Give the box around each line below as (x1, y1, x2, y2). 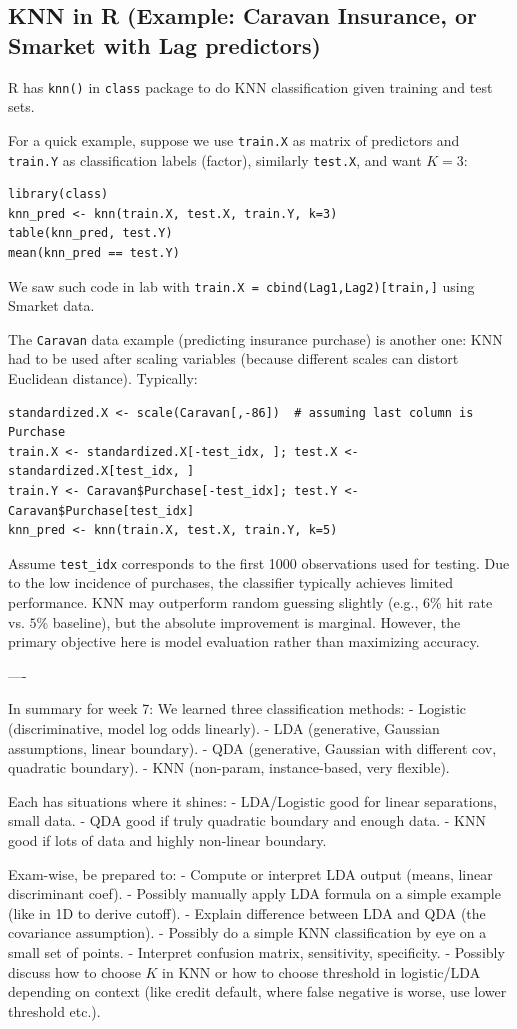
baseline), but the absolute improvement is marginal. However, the (52, 611, 461, 632)
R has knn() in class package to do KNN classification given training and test (8, 76, 493, 97)
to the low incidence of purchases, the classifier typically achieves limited (8, 572, 453, 593)
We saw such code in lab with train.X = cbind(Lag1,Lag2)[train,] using (8, 275, 475, 296)
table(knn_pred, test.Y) (8, 226, 173, 241)
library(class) (8, 187, 109, 202)
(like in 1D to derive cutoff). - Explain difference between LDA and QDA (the (8, 902, 486, 923)
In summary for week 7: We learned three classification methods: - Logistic (8, 698, 467, 719)
